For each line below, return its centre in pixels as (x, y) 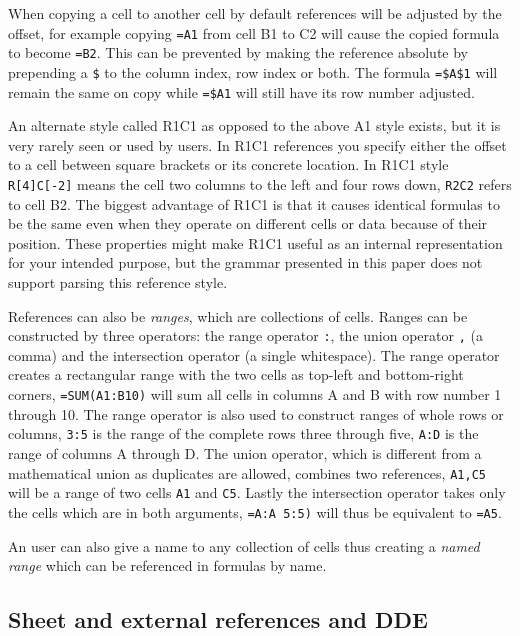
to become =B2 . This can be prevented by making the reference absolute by (238, 52)
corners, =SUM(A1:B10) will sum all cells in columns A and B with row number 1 (255, 394)
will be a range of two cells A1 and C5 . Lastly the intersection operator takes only (257, 492)
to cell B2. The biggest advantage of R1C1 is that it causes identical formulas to (254, 203)
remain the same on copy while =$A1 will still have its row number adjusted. (241, 91)
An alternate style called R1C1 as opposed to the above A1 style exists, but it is (254, 125)
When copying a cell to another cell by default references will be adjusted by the (255, 13)
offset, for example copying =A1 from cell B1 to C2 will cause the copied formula (254, 32)
